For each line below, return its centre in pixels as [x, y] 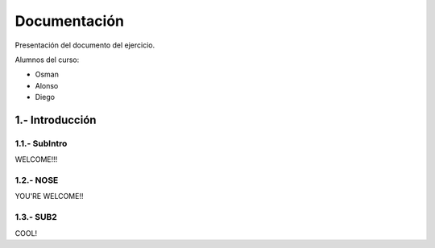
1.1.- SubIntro [41, 143]
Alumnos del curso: [47, 60]
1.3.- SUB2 [36, 217]
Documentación [70, 21]
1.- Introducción [56, 120]
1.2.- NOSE [37, 180]
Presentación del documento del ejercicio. [85, 45]
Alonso [47, 85]
